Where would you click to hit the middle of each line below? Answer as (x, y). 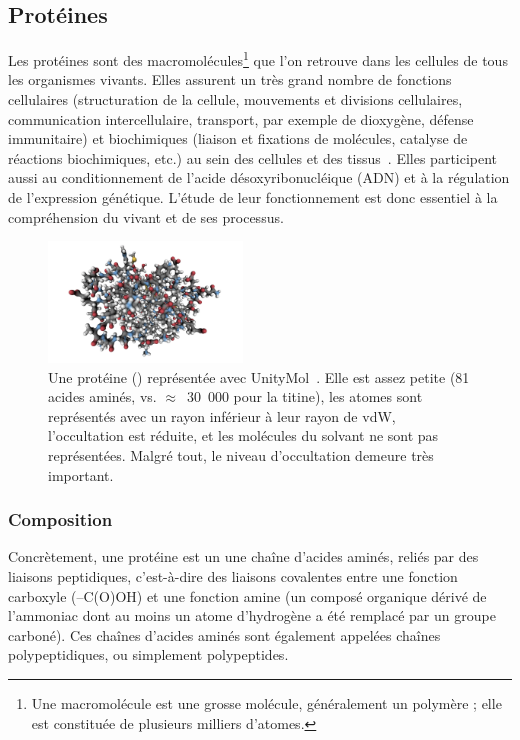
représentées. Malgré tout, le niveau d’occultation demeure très (241, 455)
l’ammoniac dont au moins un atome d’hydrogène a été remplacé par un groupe (252, 615)
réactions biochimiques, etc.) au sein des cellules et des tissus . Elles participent (253, 157)
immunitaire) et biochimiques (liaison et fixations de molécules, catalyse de (238, 138)
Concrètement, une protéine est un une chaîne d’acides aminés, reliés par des (243, 556)
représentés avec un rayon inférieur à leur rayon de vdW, (222, 415)
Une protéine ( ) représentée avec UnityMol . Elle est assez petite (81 (259, 376)
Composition (60, 519)
